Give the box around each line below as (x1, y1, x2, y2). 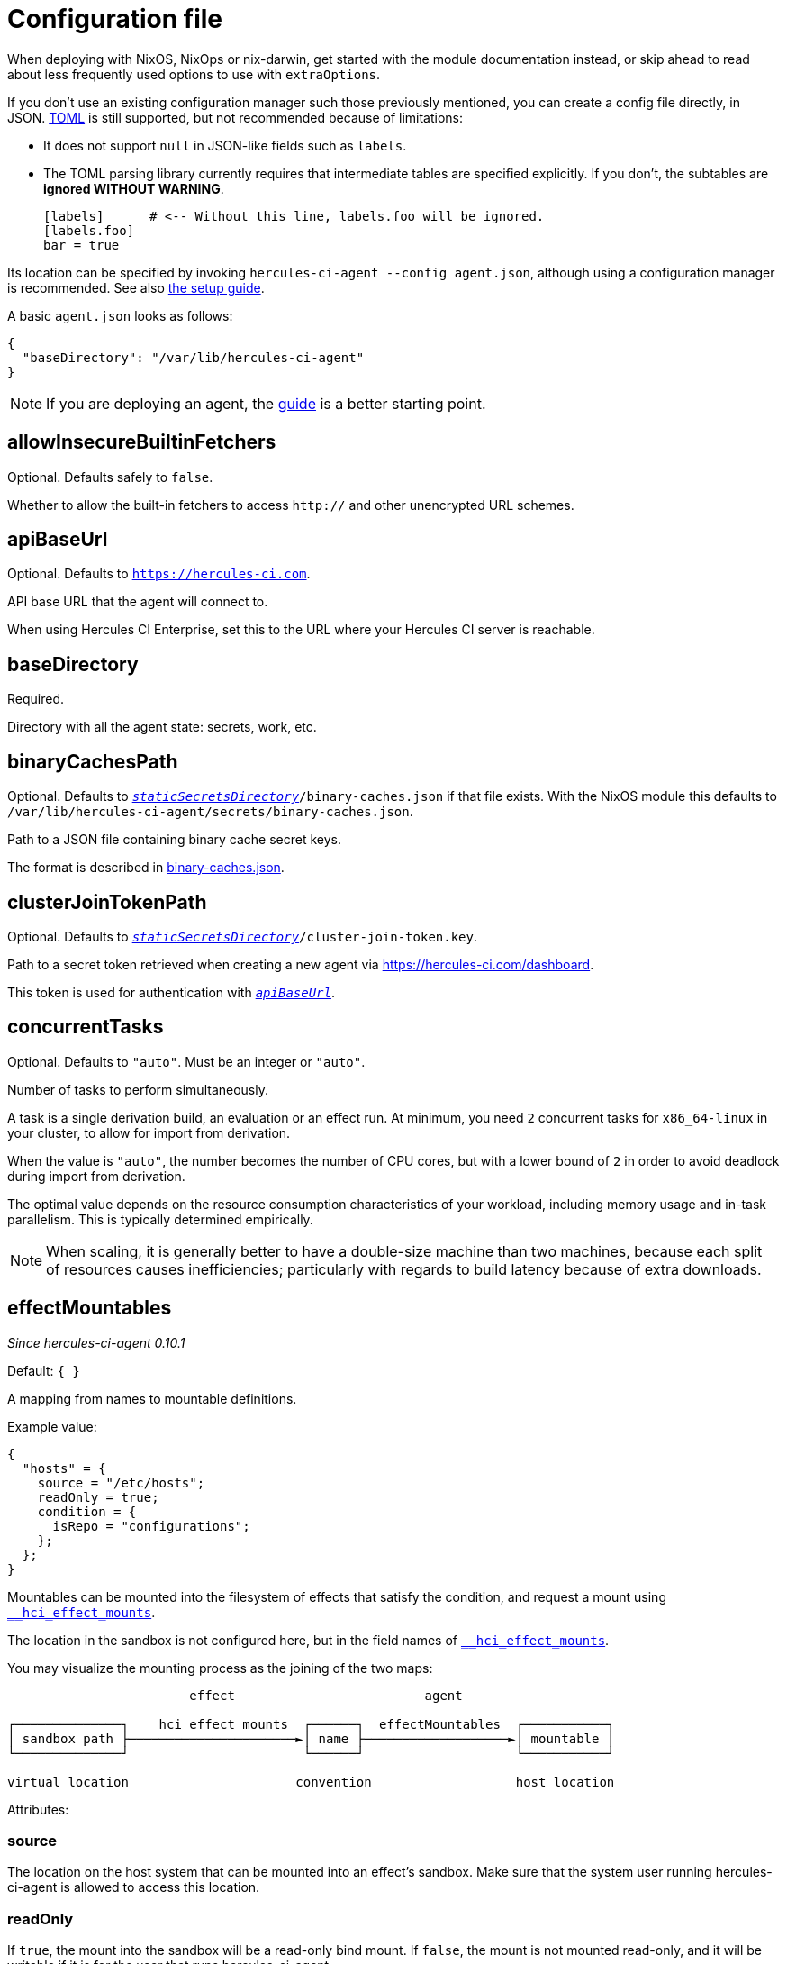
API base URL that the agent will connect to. (7, 594, 268, 610)
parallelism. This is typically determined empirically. (7, 1211, 313, 1227)
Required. (7, 691, 65, 707)
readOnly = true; (37, 1489, 159, 1505)
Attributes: (7, 1801, 69, 1817)
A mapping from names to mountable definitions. (7, 1390, 297, 1406)
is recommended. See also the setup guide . (7, 279, 265, 296)
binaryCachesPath (7, 750, 178, 773)
